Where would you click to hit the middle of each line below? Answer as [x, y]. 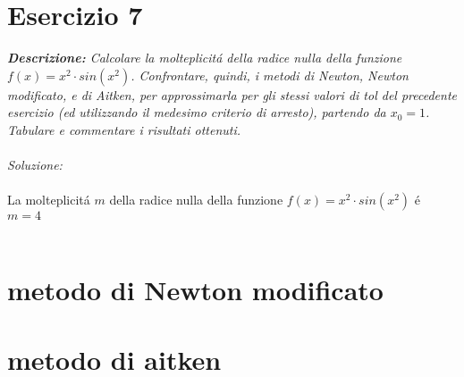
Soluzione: [35, 165]
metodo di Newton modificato [195, 290]
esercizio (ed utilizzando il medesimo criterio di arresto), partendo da [197, 112]
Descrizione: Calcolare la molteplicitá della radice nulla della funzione [205, 58]
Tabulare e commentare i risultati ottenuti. [124, 129]
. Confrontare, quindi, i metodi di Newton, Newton [270, 75]
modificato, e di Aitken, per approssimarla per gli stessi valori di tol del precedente [232, 94]
